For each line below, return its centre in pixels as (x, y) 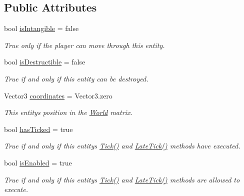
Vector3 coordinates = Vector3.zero (58, 95)
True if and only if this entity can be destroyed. (76, 78)
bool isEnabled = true (38, 162)
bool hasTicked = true (38, 129)
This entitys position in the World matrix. (68, 112)
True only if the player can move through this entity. (84, 45)
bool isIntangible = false (41, 28)
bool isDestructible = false (45, 62)
